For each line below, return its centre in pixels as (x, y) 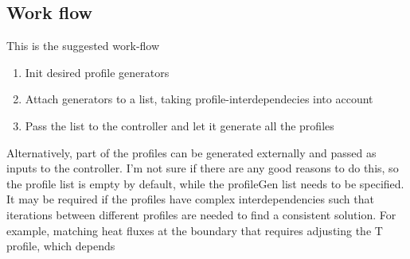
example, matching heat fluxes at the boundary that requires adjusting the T (195, 230)
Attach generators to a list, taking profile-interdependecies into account (199, 99)
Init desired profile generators (97, 72)
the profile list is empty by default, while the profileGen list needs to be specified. (205, 183)
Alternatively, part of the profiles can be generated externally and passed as (191, 152)
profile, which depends (61, 246)
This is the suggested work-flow (83, 46)
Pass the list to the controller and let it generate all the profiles (180, 125)
